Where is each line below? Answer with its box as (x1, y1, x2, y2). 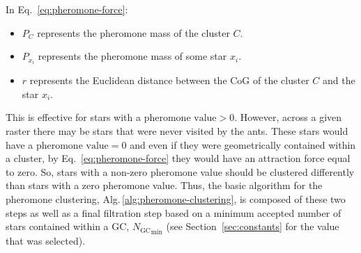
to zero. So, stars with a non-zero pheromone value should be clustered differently (6, 164, 355, 179)
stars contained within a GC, (6, 219, 130, 234)
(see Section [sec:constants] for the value (166, 219, 339, 234)
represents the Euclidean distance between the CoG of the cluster (29, 73, 309, 88)
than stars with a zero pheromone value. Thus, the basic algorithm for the (6, 178, 323, 193)
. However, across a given (234, 110, 342, 124)
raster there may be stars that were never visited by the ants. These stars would (6, 124, 348, 138)
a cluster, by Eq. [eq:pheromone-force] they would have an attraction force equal (6, 151, 351, 165)
